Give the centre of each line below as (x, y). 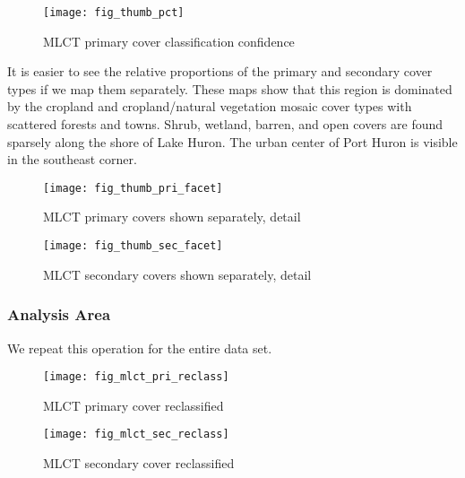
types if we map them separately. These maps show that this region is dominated (230, 88)
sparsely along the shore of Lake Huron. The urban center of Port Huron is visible (232, 141)
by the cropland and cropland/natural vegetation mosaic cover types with (210, 106)
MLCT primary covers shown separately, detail (172, 217)
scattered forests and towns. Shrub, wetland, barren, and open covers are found (225, 124)
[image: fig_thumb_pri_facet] (133, 188)
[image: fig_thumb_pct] (114, 13)
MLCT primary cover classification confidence (169, 41)
